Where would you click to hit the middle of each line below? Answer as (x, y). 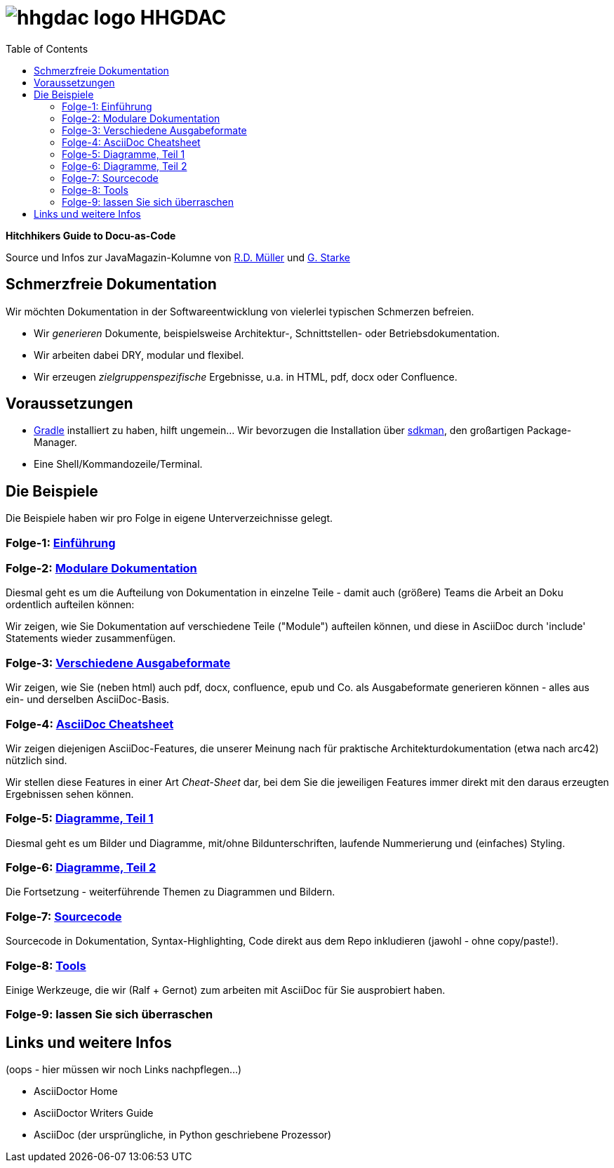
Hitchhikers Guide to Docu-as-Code (91, 235)
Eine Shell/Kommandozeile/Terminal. (118, 464)
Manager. (55, 442)
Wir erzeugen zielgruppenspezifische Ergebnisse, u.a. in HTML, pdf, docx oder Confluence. (246, 376)
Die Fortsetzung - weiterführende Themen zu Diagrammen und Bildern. (171, 892)
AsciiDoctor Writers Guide (94, 1113)
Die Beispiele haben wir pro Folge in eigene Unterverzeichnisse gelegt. (169, 518)
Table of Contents (47, 48)
